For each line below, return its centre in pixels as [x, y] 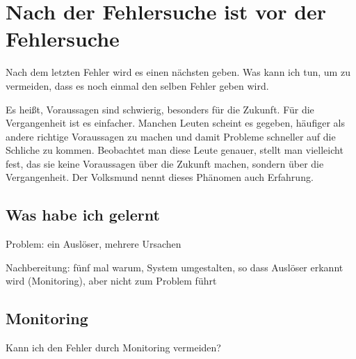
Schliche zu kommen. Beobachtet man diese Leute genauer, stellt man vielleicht [175, 150]
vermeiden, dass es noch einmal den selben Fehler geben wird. [137, 85]
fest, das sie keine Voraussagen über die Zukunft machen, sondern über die [165, 163]
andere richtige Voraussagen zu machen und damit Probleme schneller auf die [171, 136]
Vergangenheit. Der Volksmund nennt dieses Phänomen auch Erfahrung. [160, 177]
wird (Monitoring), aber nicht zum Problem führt [111, 281]
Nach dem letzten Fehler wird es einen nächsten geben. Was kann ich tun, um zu [178, 72]
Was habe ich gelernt [83, 215]
